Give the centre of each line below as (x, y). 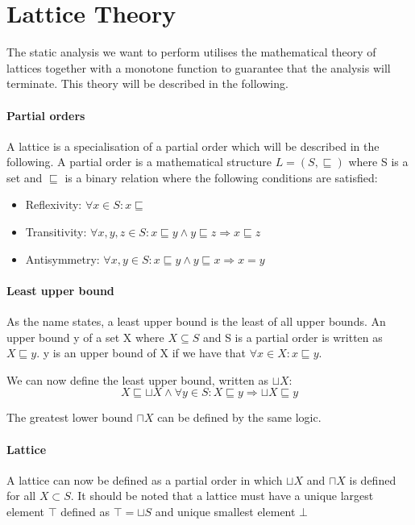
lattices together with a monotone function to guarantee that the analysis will (199, 67)
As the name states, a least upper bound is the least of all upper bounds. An (196, 321)
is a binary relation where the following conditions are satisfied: (221, 177)
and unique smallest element (225, 512)
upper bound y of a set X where (85, 337)
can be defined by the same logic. (239, 417)
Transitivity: (56, 232)
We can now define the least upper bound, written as (137, 379)
